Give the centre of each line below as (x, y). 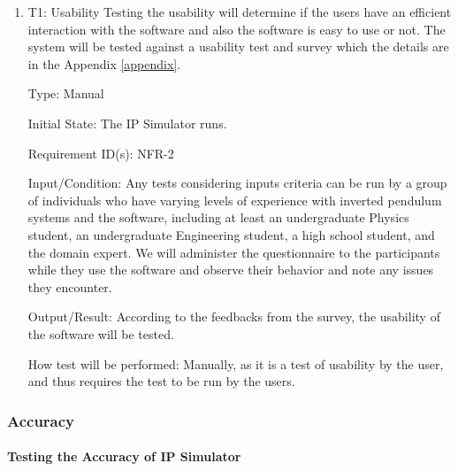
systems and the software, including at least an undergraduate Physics (218, 217)
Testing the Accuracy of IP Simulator (124, 456)
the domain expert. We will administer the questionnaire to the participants (234, 252)
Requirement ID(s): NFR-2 (101, 153)
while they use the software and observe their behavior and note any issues (231, 270)
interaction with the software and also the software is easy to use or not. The (237, 29)
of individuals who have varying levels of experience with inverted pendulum (235, 200)
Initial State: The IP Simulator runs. (127, 123)
